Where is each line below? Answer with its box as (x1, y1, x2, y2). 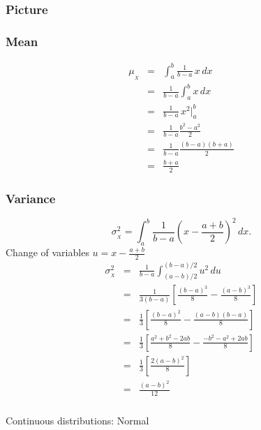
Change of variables (6, 245, 89, 260)
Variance (6, 189, 56, 207)
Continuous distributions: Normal (6, 413, 149, 428)
